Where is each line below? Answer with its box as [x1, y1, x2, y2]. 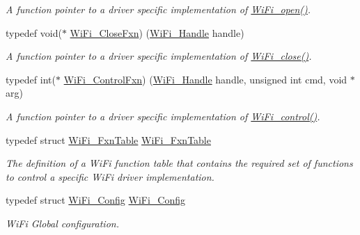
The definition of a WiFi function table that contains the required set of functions [6, 156, 353, 170]
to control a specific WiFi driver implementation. [6, 169, 214, 184]
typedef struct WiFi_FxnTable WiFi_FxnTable [6, 132, 211, 147]
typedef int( [6, 72, 56, 86]
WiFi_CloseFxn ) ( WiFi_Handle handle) [70, 25, 244, 40]
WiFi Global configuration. [6, 216, 119, 230]
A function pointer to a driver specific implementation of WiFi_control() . [6, 108, 320, 123]
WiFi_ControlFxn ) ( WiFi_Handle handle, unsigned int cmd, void [63, 72, 347, 86]
